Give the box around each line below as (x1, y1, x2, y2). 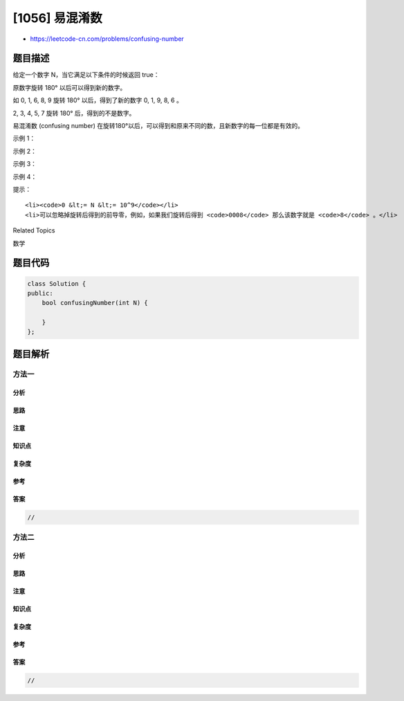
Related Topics (12, 226, 55, 235)
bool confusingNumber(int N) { (42, 299, 148, 307)
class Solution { (27, 280, 86, 287)
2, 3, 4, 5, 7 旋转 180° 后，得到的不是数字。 (12, 109, 136, 117)
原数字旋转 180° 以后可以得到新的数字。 (12, 83, 127, 91)
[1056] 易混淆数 (12, 10, 103, 26)
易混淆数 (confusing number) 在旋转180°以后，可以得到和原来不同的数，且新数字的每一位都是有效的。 (12, 122, 304, 130)
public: (27, 289, 53, 297)
